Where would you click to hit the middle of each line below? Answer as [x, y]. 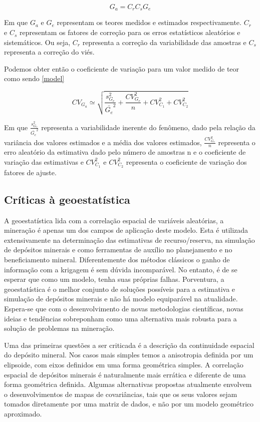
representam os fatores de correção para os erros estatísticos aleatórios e [130, 32]
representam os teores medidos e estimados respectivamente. [149, 22]
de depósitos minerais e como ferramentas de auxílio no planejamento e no [118, 250]
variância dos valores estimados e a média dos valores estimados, [103, 142]
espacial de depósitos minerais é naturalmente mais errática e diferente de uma [125, 374]
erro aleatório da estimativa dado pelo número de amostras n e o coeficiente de [125, 152]
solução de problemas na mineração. [59, 328]
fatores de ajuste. [30, 172]
